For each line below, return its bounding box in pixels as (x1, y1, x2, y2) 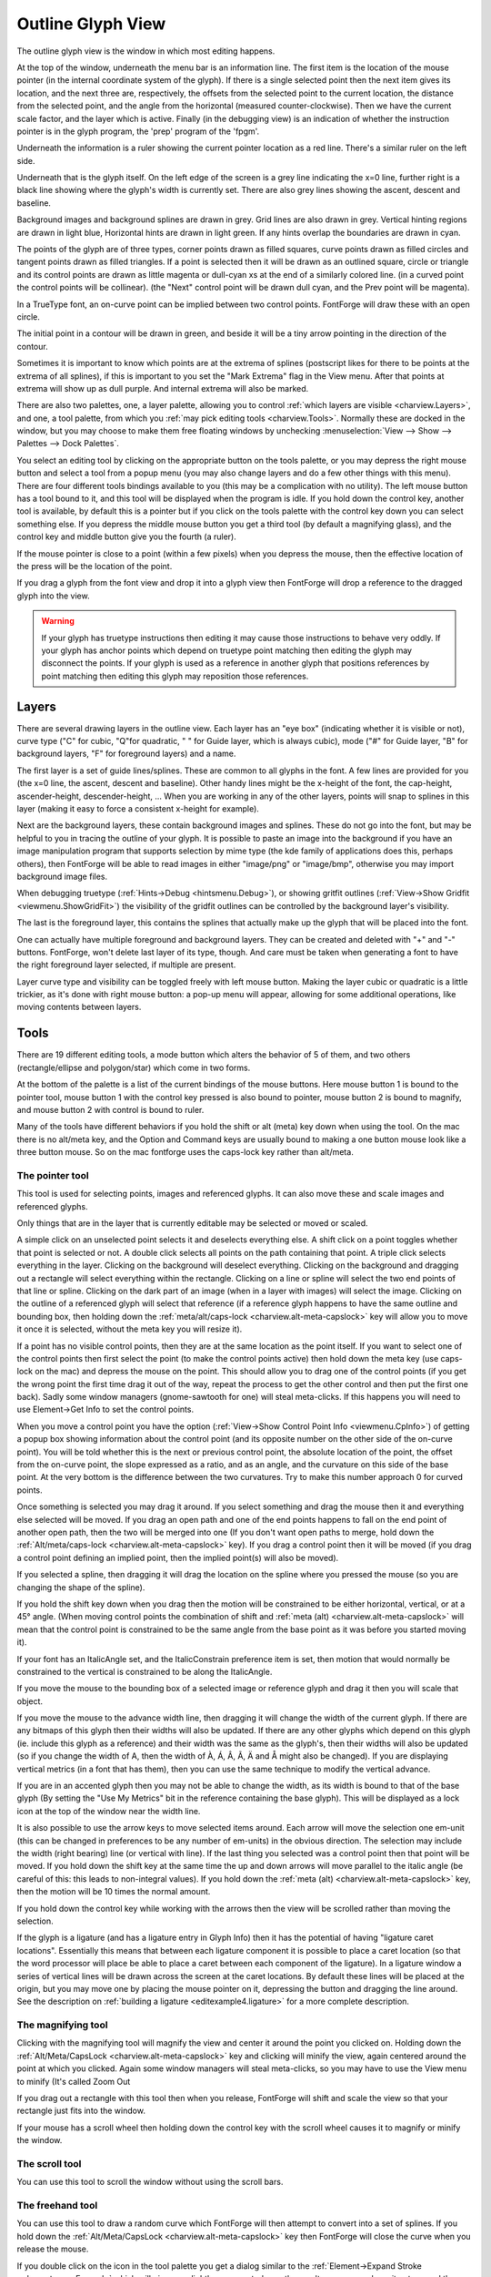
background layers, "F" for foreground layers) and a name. (16, 748, 236, 760)
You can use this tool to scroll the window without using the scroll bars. (16, 2177, 284, 2188)
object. (16, 1695, 44, 1707)
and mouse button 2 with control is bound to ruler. (16, 1104, 205, 1115)
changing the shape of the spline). (16, 1581, 145, 1593)
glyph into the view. (16, 590, 90, 601)
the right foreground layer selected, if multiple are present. (16, 959, 236, 970)
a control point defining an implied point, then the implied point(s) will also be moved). (16, 1552, 339, 1563)
